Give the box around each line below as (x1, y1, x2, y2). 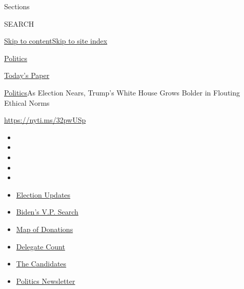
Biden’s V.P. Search (16, 206, 78, 217)
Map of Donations (16, 223, 73, 234)
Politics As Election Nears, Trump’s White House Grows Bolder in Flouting (4, 87, 240, 98)
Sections (4, 1, 30, 11)
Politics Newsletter (16, 275, 75, 286)
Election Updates (16, 189, 71, 200)
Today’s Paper (4, 70, 50, 81)
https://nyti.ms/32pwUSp (4, 114, 86, 125)
